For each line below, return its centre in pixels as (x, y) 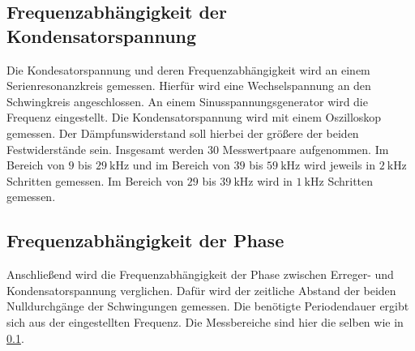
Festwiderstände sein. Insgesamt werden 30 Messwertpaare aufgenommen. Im (198, 149)
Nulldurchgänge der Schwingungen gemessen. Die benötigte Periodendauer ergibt (208, 306)
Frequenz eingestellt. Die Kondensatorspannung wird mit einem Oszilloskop (194, 117)
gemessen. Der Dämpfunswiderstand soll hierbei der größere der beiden (183, 133)
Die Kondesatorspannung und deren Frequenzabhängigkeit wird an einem (188, 69)
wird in (275, 180)
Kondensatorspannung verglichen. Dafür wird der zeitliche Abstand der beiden (201, 290)
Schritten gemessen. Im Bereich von (95, 180)
